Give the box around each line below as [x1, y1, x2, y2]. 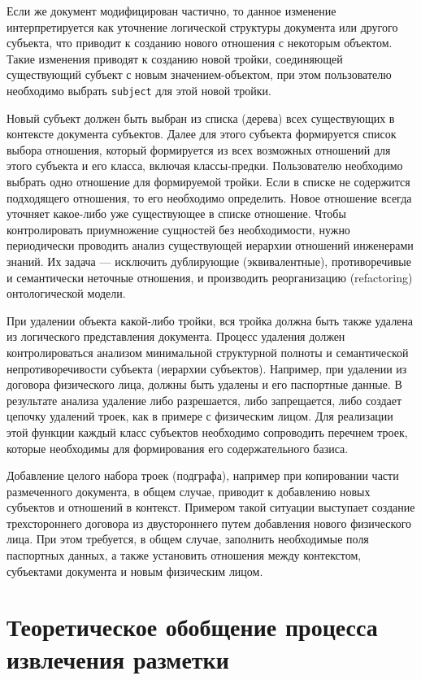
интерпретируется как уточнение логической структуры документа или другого [7, 18, 398, 35]
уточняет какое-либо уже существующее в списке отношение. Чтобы [7, 205, 346, 222]
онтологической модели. [7, 285, 126, 302]
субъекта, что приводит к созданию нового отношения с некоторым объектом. [7, 34, 393, 51]
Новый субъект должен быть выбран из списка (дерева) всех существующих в [7, 109, 395, 126]
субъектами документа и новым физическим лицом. [7, 562, 263, 579]
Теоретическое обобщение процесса [7, 610, 378, 643]
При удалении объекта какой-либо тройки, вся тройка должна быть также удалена [7, 312, 414, 329]
